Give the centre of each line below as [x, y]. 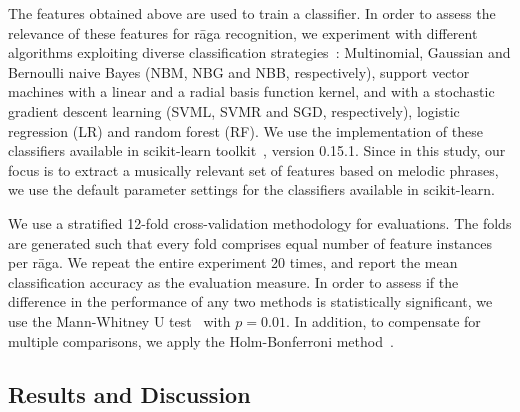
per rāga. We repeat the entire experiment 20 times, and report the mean [233, 262]
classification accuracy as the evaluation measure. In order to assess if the [233, 281]
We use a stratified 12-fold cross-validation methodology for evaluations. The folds [260, 222]
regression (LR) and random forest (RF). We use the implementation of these [245, 130]
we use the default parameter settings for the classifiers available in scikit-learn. [251, 189]
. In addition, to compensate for [383, 320]
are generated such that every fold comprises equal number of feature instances [250, 242]
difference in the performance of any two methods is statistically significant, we [250, 301]
